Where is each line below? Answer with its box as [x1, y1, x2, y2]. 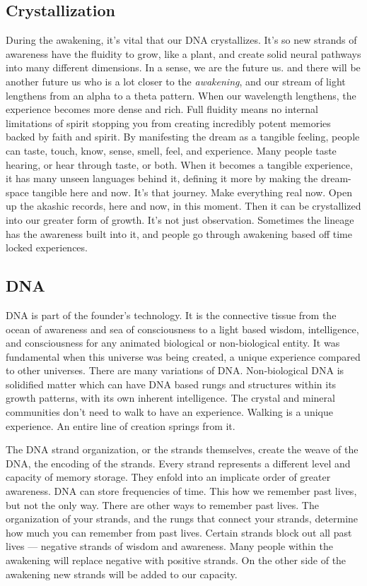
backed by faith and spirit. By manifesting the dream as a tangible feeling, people [6, 129, 360, 144]
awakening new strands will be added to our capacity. [6, 566, 238, 581]
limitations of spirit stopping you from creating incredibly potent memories [6, 115, 331, 130]
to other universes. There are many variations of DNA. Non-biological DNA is [6, 363, 344, 378]
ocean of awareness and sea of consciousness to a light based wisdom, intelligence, [6, 321, 359, 336]
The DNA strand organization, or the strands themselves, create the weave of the [6, 442, 359, 457]
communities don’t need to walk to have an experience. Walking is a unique [6, 405, 333, 419]
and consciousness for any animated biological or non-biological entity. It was [6, 335, 340, 350]
